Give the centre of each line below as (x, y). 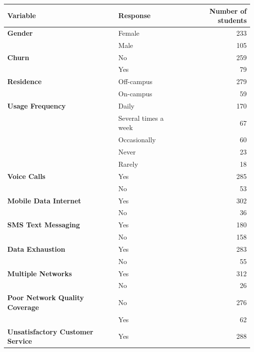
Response (135, 15)
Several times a (141, 118)
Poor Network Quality (46, 297)
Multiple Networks (40, 273)
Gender (20, 33)
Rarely (128, 164)
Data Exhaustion (36, 249)
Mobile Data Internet (44, 200)
